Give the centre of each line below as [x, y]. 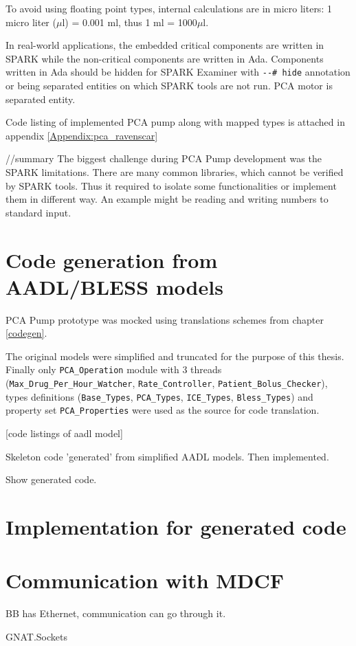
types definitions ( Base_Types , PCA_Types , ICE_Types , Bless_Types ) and [159, 396]
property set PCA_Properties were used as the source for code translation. [163, 410]
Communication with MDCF [145, 580]
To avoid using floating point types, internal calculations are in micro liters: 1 [169, 8]
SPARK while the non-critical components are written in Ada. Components [165, 58]
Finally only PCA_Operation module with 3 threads [114, 369]
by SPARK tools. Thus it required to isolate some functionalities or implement [171, 185]
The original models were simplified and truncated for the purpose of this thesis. [175, 356]
